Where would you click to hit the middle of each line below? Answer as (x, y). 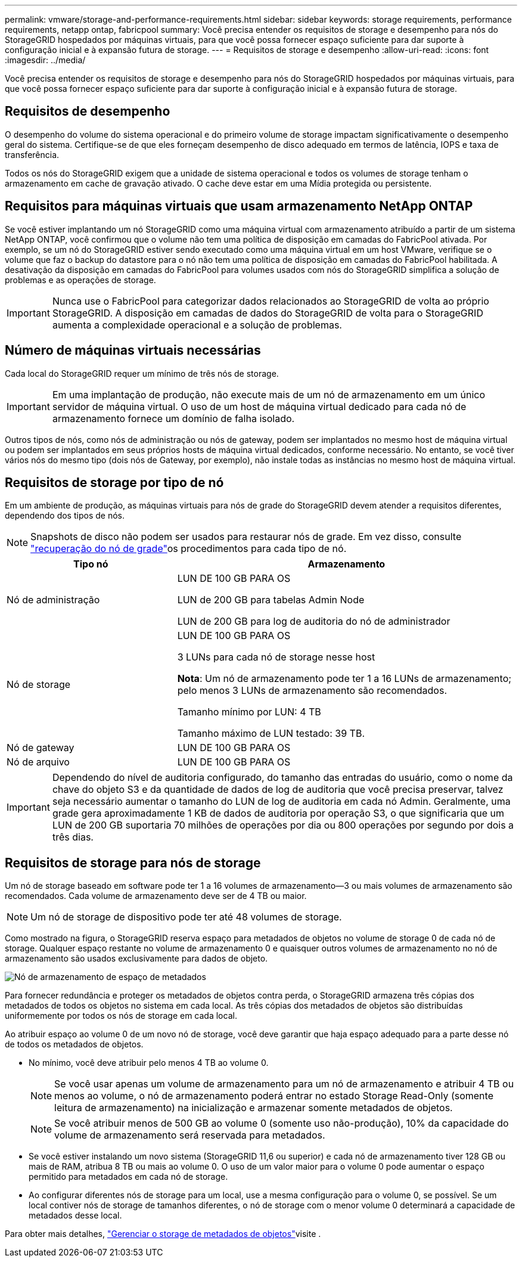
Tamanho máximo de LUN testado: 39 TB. (271, 734)
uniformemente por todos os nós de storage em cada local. (121, 1016)
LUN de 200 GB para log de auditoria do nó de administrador (314, 621)
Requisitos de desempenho (88, 111)
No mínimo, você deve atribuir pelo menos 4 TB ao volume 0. (149, 1063)
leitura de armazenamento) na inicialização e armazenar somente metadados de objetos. (254, 1108)
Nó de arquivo (38, 762)
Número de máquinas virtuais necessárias (133, 351)
